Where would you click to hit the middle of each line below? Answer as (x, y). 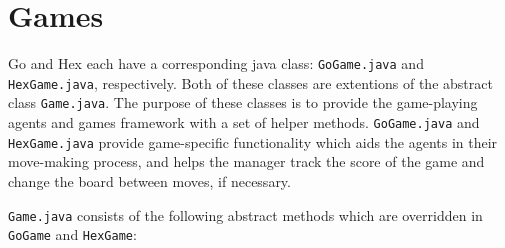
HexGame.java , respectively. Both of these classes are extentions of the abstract (250, 82)
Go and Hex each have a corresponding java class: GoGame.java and (216, 63)
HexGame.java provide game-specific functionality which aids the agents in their (253, 141)
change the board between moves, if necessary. (149, 181)
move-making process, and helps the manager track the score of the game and (246, 161)
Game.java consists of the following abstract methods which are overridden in (245, 214)
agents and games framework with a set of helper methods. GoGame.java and (244, 122)
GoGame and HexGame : (72, 234)
